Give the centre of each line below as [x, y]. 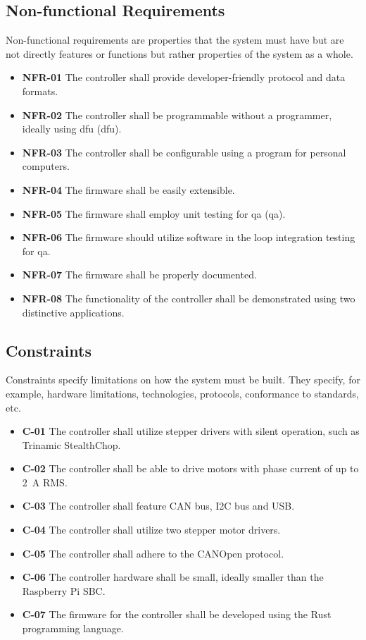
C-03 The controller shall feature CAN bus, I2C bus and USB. [158, 506]
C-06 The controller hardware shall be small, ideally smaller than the [173, 577]
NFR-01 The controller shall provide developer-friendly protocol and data [184, 77]
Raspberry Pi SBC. [64, 590]
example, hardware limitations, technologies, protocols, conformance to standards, [182, 393]
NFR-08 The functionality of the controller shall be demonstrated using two [189, 298]
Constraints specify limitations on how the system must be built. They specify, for [183, 380]
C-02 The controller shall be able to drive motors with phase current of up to [190, 468]
